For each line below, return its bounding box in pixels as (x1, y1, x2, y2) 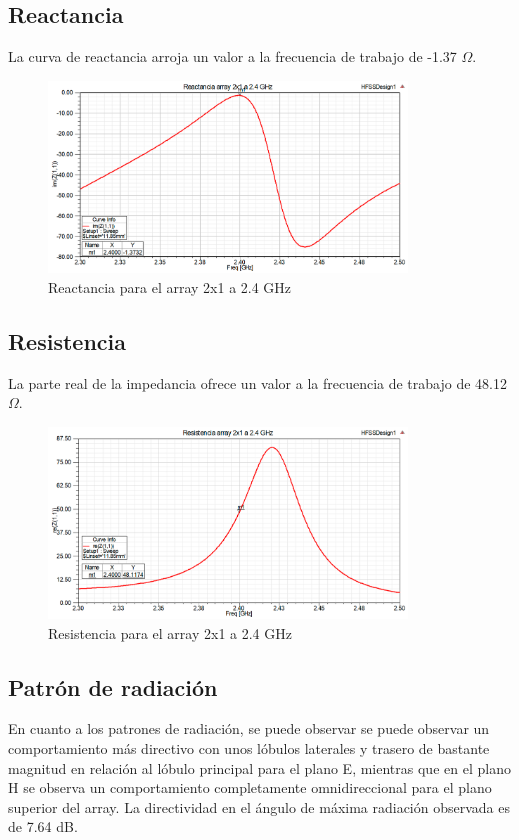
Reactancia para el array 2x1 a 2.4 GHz (48, 276, 292, 297)
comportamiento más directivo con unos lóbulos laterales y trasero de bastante (8, 738, 490, 759)
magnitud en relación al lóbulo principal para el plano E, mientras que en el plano (8, 757, 511, 778)
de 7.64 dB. (8, 816, 78, 837)
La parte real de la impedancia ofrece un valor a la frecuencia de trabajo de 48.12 (8, 372, 507, 393)
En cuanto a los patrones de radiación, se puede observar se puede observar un (8, 718, 490, 739)
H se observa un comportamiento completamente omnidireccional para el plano (8, 777, 492, 798)
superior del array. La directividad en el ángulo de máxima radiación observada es (8, 796, 510, 817)
